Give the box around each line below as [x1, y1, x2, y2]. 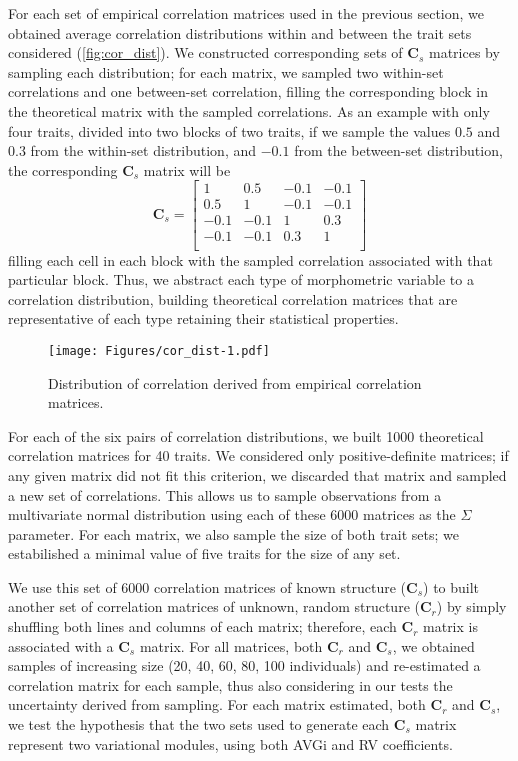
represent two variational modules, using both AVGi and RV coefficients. [8, 733, 453, 754]
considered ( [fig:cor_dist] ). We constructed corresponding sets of [8, 42, 403, 63]
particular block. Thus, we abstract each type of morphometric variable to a [8, 269, 474, 290]
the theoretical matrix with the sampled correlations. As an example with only [8, 100, 490, 121]
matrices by [429, 42, 500, 63]
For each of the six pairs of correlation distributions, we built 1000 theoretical [8, 425, 484, 446]
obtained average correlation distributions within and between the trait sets [8, 22, 472, 43]
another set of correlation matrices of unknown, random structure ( [8, 596, 420, 617]
